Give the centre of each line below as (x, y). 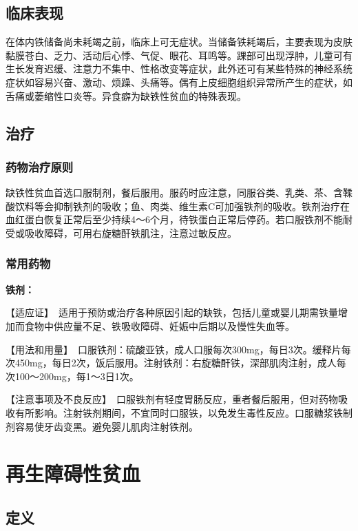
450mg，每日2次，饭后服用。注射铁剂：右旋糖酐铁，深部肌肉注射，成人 (176, 363)
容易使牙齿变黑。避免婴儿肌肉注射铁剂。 (106, 426)
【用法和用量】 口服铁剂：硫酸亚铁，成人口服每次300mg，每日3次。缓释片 (173, 349)
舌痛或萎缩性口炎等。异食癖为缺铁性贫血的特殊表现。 (126, 95)
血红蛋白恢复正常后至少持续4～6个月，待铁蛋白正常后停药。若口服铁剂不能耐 (179, 219)
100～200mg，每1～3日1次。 (77, 376)
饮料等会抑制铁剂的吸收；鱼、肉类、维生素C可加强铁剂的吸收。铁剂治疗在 (182, 206)
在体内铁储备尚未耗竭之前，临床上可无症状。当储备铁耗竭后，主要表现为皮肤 (179, 42)
